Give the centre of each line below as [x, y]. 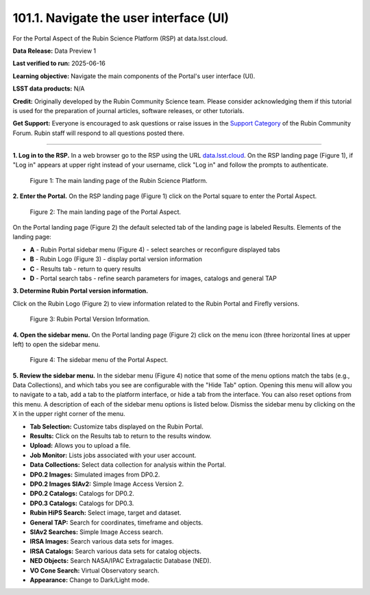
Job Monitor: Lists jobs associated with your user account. [113, 455]
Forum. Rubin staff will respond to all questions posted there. [99, 133]
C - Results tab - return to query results [86, 269]
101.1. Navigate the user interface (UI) [121, 18]
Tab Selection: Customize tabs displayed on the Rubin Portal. [116, 426]
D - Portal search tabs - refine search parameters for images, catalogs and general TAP [153, 278]
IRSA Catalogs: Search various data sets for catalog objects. [115, 551]
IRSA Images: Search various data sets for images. [102, 542]
